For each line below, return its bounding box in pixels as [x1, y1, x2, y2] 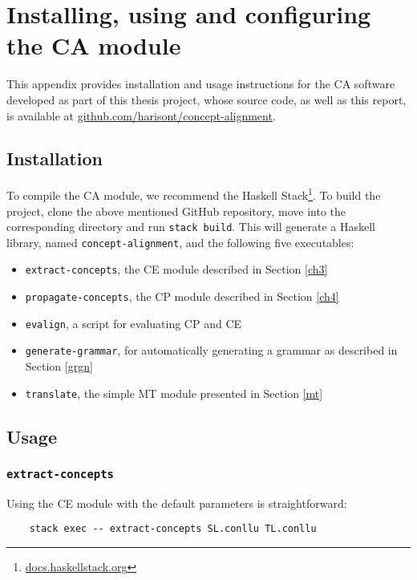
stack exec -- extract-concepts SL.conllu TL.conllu [29, 523, 317, 535]
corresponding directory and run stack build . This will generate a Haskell [6, 218, 375, 235]
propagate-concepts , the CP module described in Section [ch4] [25, 288, 339, 305]
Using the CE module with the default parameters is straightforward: [6, 494, 347, 511]
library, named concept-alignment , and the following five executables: [6, 233, 354, 250]
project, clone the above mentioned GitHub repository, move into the [6, 202, 346, 219]
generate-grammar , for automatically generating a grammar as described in [25, 342, 398, 359]
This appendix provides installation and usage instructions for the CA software [6, 75, 395, 92]
